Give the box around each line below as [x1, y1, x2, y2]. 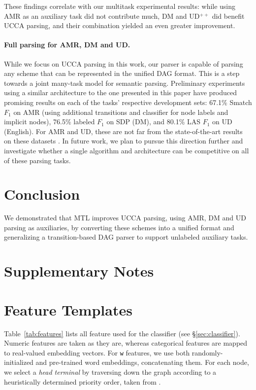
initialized [4, 357, 33, 367]
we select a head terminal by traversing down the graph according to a [4, 366, 217, 377]
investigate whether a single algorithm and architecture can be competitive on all [4, 145, 249, 155]
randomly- [192, 347, 223, 357]
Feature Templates [4, 299, 132, 319]
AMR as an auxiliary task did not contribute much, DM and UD [4, 10, 200, 21]
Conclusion [4, 184, 80, 204]
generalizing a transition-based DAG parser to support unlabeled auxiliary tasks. [4, 232, 248, 242]
